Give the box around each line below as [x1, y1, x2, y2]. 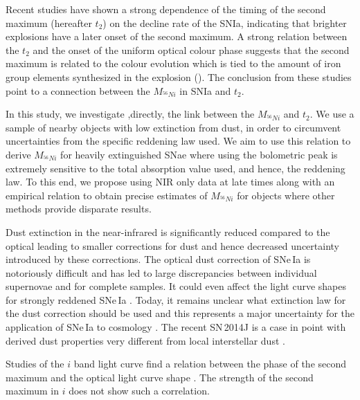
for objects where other [237, 188, 335, 202]
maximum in [6, 383, 59, 398]
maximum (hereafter [6, 15, 92, 30]
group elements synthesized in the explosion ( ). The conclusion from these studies [6, 69, 352, 84]
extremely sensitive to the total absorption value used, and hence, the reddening [6, 161, 345, 175]
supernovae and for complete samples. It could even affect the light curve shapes [6, 279, 346, 293]
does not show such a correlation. [69, 383, 210, 398]
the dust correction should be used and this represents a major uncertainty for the [6, 306, 354, 320]
